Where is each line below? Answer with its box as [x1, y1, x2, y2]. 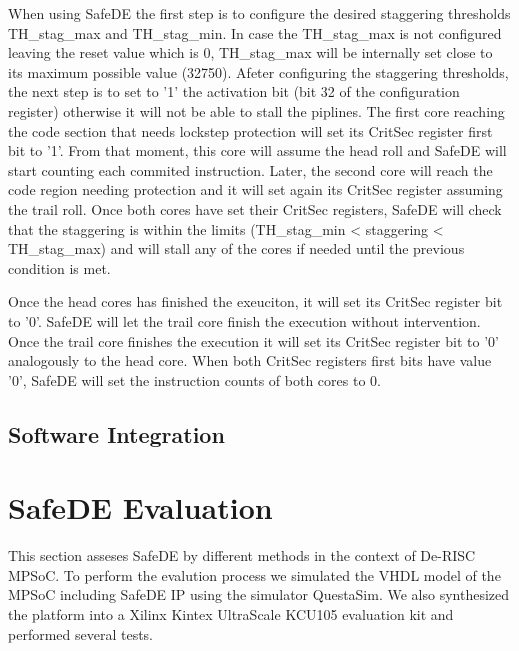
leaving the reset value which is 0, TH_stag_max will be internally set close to [8, 42, 493, 63]
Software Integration [8, 418, 225, 449]
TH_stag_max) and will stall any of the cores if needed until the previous [8, 238, 465, 259]
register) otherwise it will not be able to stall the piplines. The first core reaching [8, 100, 505, 121]
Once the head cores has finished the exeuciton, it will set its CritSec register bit [8, 291, 503, 312]
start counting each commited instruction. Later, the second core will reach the [8, 159, 493, 180]
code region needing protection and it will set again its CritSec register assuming [8, 179, 503, 200]
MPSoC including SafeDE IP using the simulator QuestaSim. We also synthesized [8, 584, 510, 605]
